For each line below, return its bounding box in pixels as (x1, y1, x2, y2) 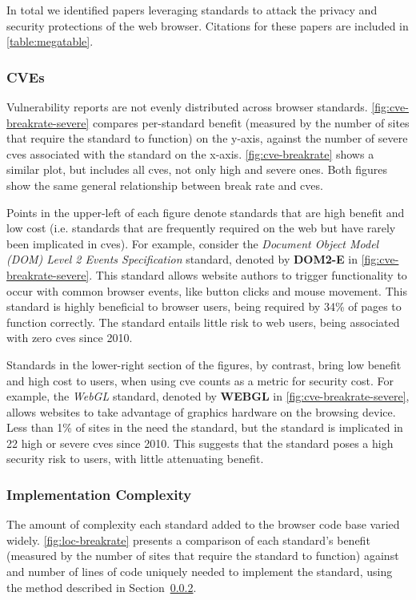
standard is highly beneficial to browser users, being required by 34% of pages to (6, 298, 402, 315)
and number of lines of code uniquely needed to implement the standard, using (6, 563, 393, 580)
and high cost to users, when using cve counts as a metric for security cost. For (6, 372, 394, 389)
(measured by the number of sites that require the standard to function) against (6, 547, 399, 564)
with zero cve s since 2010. (6, 329, 133, 346)
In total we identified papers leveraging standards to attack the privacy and (6, 2, 378, 18)
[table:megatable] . (6, 33, 94, 50)
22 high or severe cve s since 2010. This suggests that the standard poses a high (6, 434, 394, 451)
